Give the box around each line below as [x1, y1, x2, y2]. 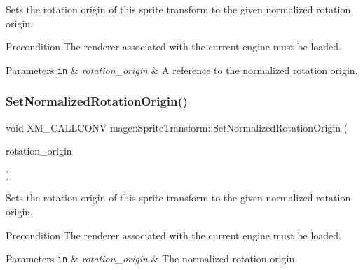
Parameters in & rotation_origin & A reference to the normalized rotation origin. [6, 62, 358, 77]
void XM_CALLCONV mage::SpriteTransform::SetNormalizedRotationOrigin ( [6, 120, 348, 134]
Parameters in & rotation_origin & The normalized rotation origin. [6, 251, 298, 266]
